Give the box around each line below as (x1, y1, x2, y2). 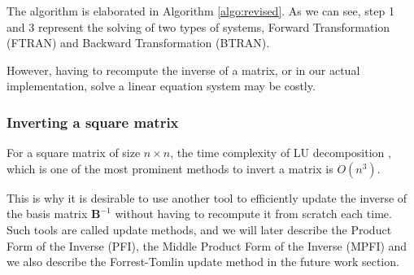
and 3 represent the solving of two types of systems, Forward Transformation (7, 18, 390, 35)
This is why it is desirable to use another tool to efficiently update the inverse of (7, 189, 407, 206)
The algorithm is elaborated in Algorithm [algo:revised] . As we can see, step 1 (7, 2, 394, 19)
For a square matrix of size (7, 144, 141, 161)
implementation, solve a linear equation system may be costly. (7, 77, 316, 94)
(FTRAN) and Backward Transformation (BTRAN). (7, 34, 270, 51)
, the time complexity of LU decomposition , (170, 144, 391, 161)
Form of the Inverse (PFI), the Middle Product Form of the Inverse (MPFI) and (7, 237, 407, 254)
